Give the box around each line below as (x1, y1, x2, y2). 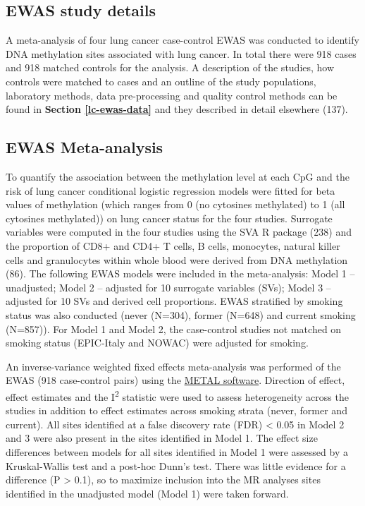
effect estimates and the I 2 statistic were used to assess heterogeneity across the (6, 387, 349, 404)
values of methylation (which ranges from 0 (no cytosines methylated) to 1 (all (6, 197, 345, 212)
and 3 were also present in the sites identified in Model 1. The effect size (6, 430, 318, 445)
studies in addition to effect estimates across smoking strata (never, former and (6, 403, 347, 418)
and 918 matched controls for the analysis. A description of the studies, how (6, 60, 335, 75)
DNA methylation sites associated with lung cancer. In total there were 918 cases (6, 46, 357, 61)
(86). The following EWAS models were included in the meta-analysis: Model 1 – (6, 266, 355, 281)
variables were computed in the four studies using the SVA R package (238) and (6, 224, 352, 239)
